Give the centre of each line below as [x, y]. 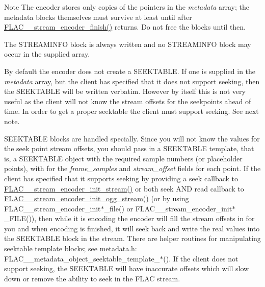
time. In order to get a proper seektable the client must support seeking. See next [131, 111]
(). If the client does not [201, 258]
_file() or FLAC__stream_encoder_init [168, 208]
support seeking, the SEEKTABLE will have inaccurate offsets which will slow [127, 268]
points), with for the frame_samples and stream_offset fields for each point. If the [132, 168]
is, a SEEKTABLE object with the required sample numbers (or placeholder [123, 158]
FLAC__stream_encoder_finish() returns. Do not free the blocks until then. [125, 27]
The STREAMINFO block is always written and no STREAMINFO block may [128, 44]
